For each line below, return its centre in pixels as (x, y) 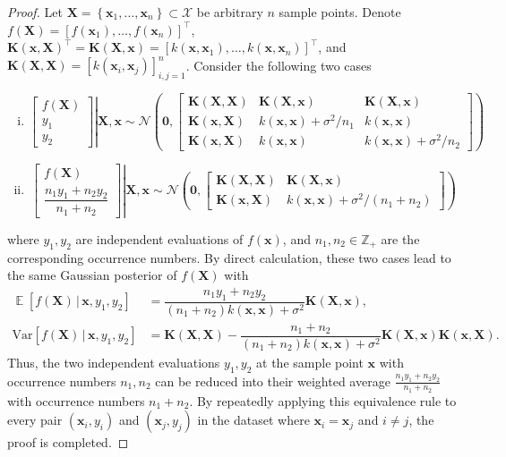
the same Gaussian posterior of (92, 275)
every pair (35, 420)
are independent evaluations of (159, 238)
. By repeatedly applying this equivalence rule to (323, 400)
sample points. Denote (340, 12)
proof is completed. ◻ (68, 442)
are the (400, 238)
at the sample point (310, 362)
